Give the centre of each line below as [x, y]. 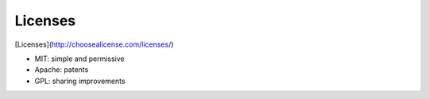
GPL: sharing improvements [80, 81]
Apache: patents [62, 70]
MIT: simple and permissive [79, 59]
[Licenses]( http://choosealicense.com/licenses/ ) [94, 44]
